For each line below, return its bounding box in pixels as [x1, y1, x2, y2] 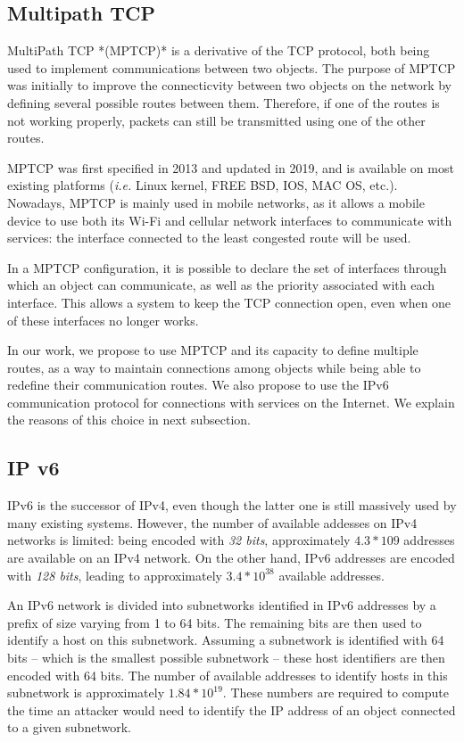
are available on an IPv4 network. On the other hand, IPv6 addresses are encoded [7, 548, 455, 567]
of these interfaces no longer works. [7, 310, 199, 329]
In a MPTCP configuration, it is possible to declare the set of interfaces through [7, 258, 447, 276]
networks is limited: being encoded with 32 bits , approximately [7, 531, 351, 549]
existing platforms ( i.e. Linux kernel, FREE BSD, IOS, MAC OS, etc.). [7, 176, 398, 194]
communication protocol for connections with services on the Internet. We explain [7, 392, 455, 411]
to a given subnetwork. [7, 718, 131, 737]
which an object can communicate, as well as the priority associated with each [7, 276, 435, 294]
